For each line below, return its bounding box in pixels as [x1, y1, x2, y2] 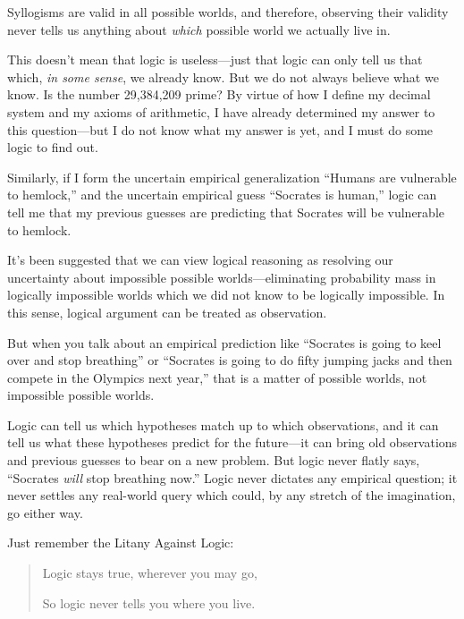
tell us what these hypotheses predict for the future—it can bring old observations [7, 433, 458, 452]
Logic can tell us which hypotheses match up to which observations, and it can [7, 415, 439, 434]
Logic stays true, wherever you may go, [42, 564, 257, 582]
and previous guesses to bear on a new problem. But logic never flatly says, [7, 451, 420, 470]
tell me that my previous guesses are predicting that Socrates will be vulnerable [7, 202, 445, 221]
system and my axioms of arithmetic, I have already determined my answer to [7, 102, 435, 121]
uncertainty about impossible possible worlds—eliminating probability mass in [7, 267, 436, 286]
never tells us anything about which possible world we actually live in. [7, 20, 391, 38]
